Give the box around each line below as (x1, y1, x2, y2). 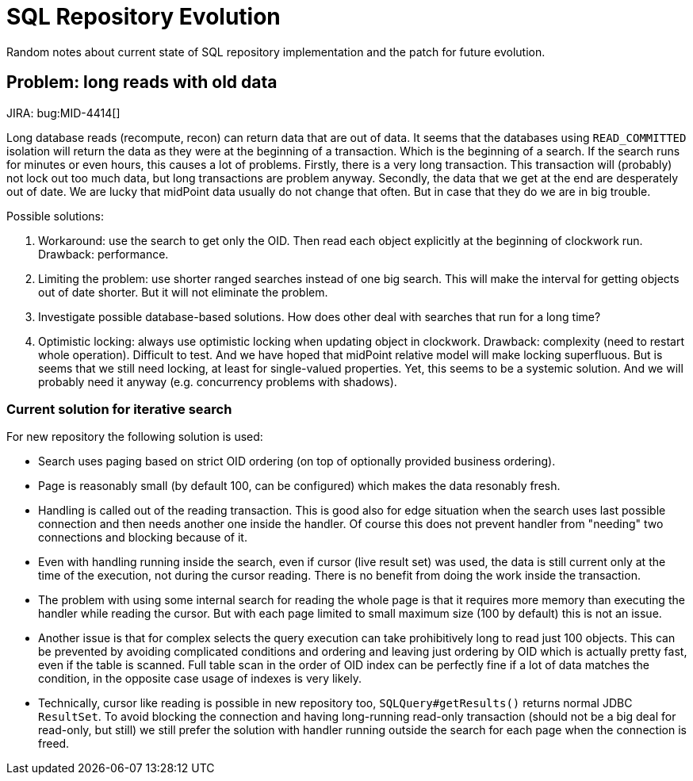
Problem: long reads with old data (6, 72, 278, 93)
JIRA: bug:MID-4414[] (6, 105, 121, 120)
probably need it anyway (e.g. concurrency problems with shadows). (38, 374, 397, 389)
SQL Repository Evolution (6, 3, 281, 30)
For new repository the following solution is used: (6, 430, 263, 444)
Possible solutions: (6, 209, 105, 223)
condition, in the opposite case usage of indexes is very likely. (38, 672, 362, 686)
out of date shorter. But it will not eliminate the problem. (38, 285, 328, 299)
